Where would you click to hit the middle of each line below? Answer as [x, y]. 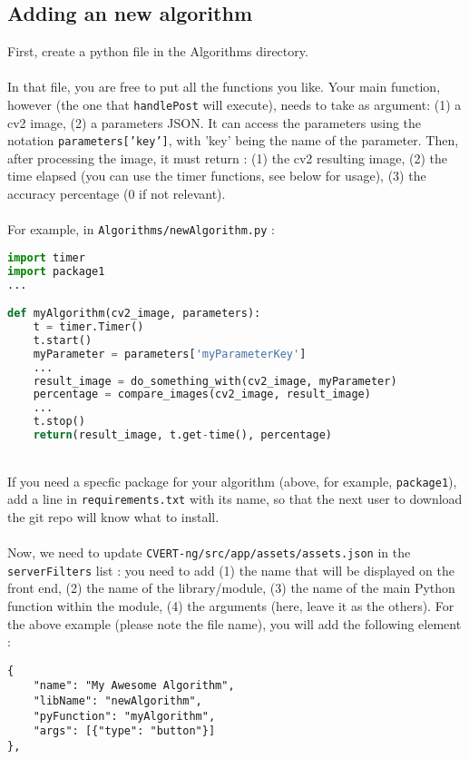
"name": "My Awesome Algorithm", [134, 686]
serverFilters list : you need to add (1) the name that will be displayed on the [231, 570]
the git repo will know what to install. [113, 516]
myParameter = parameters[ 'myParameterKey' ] [170, 354]
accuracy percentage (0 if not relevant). [117, 194]
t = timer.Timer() [88, 327]
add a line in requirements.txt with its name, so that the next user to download [235, 499]
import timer [46, 257]
